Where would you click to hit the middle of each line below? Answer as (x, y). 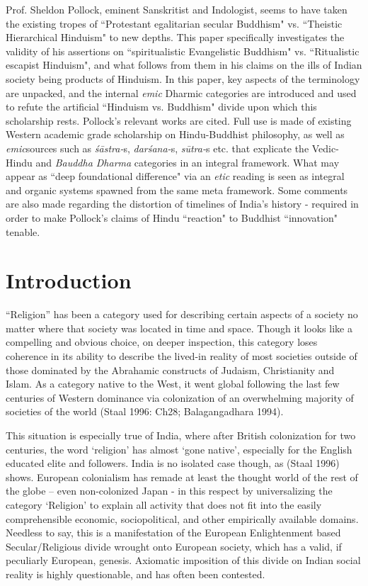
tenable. (23, 231)
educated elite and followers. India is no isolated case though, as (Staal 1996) (173, 463)
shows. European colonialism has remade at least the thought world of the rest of (182, 477)
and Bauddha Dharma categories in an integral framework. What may (188, 162)
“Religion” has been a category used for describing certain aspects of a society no (182, 314)
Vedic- (325, 148)
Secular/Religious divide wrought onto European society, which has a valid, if (174, 546)
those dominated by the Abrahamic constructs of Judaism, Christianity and (170, 370)
